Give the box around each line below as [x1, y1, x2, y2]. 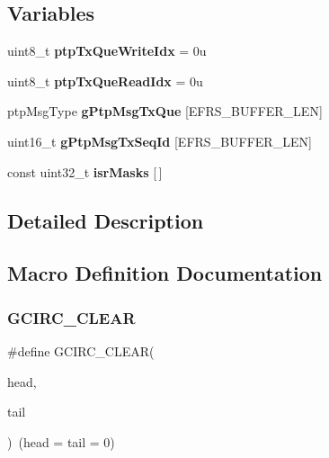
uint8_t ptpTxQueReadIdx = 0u [7, 71, 203, 90]
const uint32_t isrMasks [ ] [7, 162, 163, 181]
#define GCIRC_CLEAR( [7, 341, 155, 360]
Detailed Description [7, 206, 204, 234]
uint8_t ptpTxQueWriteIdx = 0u [7, 41, 207, 60]
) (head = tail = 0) [7, 432, 115, 451]
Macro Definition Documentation [7, 259, 323, 287]
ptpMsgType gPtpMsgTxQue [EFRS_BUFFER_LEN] [7, 102, 323, 121]
